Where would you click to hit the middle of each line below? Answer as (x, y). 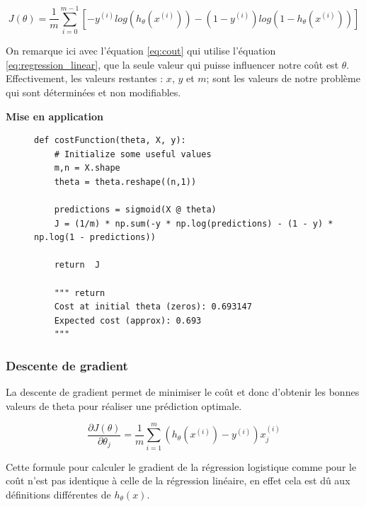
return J (77, 265)
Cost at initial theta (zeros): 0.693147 (153, 307)
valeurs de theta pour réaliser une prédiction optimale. (124, 405)
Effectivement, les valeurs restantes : (85, 78)
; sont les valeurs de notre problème (283, 78)
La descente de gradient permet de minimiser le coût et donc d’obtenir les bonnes (183, 392)
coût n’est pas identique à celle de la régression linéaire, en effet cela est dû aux (178, 480)
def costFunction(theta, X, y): (110, 141)
